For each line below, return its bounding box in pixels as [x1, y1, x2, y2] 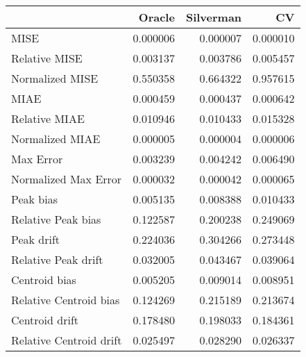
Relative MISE [11, 50, 83, 66]
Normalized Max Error [11, 171, 122, 187]
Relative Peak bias [11, 211, 101, 227]
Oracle [138, 9, 175, 25]
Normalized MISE [11, 70, 99, 86]
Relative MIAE [11, 110, 85, 126]
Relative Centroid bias [11, 292, 120, 308]
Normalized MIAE [11, 131, 101, 147]
